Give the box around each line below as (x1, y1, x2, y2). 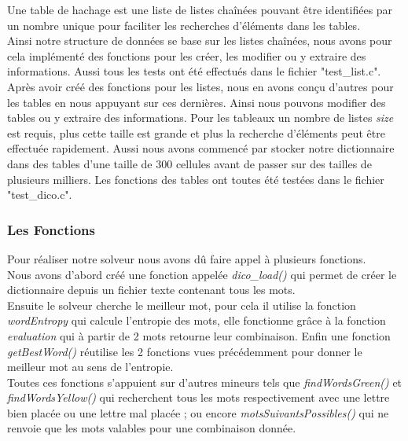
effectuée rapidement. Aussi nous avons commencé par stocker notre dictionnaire (7, 140, 395, 156)
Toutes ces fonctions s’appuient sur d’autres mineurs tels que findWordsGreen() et (7, 373, 402, 390)
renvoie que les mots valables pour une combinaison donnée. (7, 420, 296, 436)
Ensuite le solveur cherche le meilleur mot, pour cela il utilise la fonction (7, 296, 356, 313)
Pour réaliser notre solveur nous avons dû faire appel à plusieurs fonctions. (7, 250, 366, 266)
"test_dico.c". (7, 186, 72, 203)
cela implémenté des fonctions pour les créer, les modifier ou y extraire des (7, 47, 366, 64)
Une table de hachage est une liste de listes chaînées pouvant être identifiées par (7, 2, 393, 17)
